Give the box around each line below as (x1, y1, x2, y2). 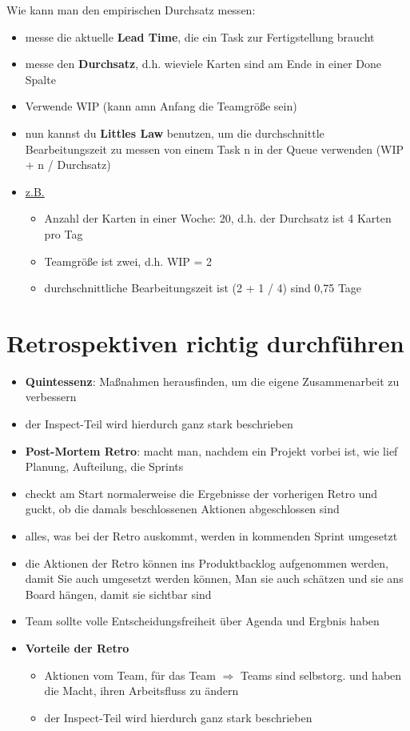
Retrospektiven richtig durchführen (6, 326, 404, 359)
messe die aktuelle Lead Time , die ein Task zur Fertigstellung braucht (25, 28, 375, 45)
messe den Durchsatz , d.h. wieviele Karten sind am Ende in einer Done (25, 55, 381, 72)
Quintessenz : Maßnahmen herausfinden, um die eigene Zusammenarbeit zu (25, 372, 400, 389)
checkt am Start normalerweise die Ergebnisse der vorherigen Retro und (25, 484, 378, 501)
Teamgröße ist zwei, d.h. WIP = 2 (44, 252, 213, 269)
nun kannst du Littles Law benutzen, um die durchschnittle (25, 124, 324, 141)
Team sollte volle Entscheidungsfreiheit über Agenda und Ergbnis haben (25, 613, 380, 629)
